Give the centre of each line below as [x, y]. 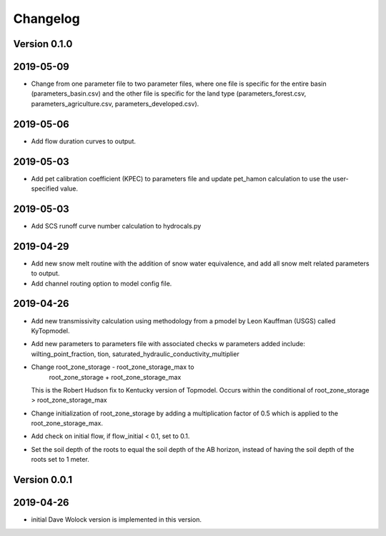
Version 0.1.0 [43, 44]
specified [45, 188]
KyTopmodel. [50, 330]
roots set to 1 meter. [60, 460]
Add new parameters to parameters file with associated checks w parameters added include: [168, 344]
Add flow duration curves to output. [83, 141]
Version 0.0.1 [43, 480]
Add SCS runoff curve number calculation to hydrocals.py [116, 226]
